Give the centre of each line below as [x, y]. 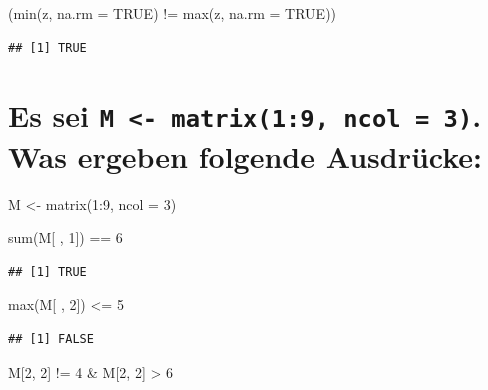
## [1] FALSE [51, 339]
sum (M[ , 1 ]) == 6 [65, 237]
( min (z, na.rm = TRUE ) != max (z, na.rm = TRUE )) [172, 13]
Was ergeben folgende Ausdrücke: [245, 155]
